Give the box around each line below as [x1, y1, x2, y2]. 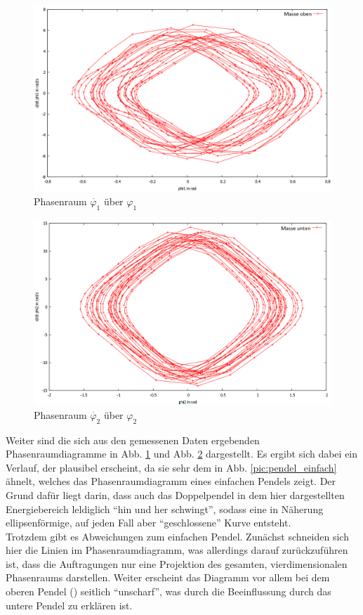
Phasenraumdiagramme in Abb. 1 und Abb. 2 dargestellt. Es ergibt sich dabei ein [6, 446, 358, 461]
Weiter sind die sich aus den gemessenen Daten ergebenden [6, 432, 260, 447]
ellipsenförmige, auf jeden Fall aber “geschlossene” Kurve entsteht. [6, 515, 291, 530]
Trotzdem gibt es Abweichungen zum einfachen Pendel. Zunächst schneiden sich [6, 529, 349, 543]
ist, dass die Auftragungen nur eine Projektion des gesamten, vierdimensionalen [6, 556, 348, 571]
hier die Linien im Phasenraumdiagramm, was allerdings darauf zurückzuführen [6, 543, 348, 557]
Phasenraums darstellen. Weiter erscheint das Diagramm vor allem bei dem [6, 570, 330, 585]
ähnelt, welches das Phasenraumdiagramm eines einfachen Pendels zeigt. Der [6, 474, 336, 488]
